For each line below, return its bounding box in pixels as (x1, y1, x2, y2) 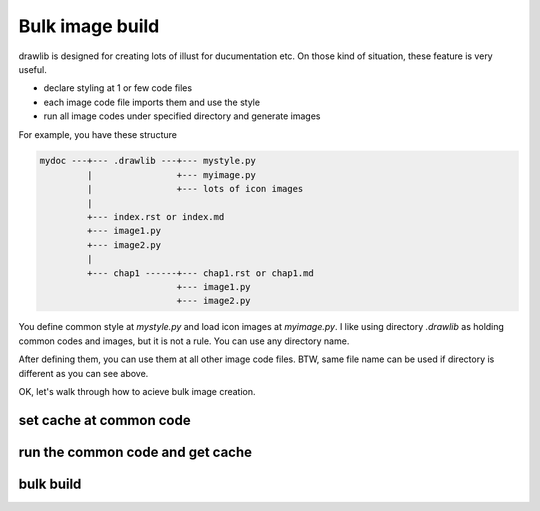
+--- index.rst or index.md (86, 211, 225, 223)
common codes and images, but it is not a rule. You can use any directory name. (18, 335, 350, 347)
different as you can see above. (18, 367, 149, 379)
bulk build (18, 475, 82, 492)
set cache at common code (18, 411, 191, 429)
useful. (18, 63, 47, 75)
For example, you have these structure (18, 128, 177, 140)
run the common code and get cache (18, 443, 253, 460)
